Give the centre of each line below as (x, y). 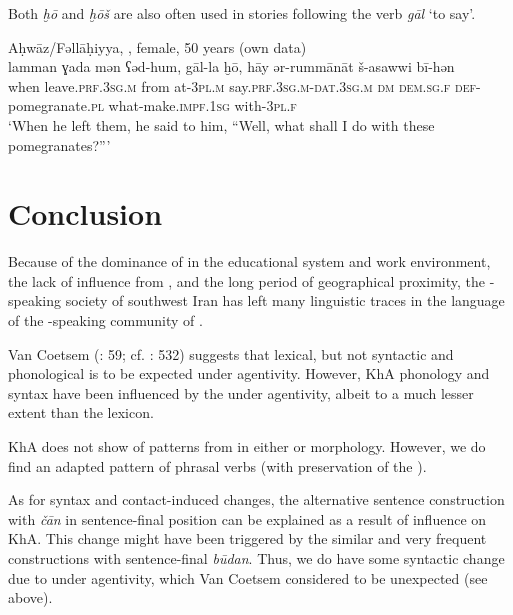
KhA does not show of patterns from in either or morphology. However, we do (247, 446)
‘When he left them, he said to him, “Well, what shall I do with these (221, 124)
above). (30, 597)
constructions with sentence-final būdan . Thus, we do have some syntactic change (256, 558)
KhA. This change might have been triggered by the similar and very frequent (247, 538)
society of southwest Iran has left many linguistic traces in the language (285, 300)
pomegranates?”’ (59, 144)
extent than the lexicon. (81, 412)
